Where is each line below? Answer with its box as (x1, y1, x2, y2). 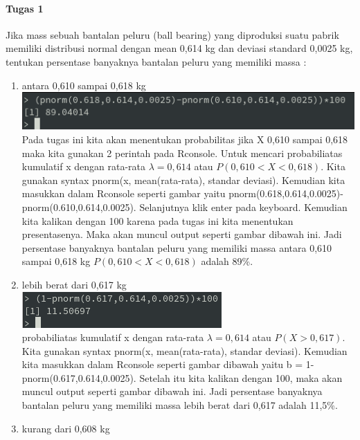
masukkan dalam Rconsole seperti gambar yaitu (21, 186, 226, 201)
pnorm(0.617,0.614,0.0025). (21, 370, 136, 385)
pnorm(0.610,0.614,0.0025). (21, 199, 136, 214)
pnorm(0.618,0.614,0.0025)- (228, 186, 343, 201)
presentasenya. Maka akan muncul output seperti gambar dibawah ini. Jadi (21, 227, 342, 241)
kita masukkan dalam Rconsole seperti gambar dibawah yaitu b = (21, 357, 303, 372)
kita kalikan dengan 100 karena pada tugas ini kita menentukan (21, 213, 294, 228)
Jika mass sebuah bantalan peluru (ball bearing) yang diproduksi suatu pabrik (6, 27, 339, 42)
